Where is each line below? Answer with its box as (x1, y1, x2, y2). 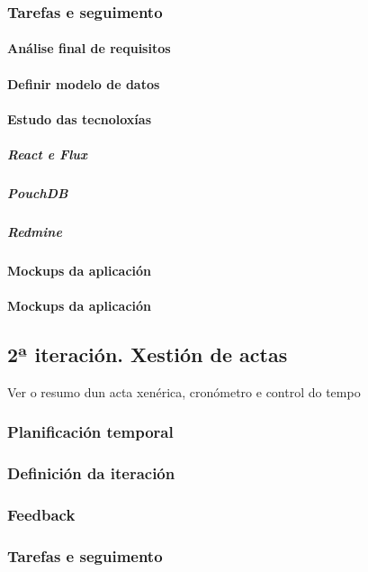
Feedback (7, 504, 76, 526)
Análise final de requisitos (7, 39, 171, 58)
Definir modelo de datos (7, 74, 160, 93)
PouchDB (7, 183, 68, 202)
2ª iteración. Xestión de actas (7, 340, 288, 368)
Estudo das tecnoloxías (7, 109, 151, 128)
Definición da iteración (7, 462, 175, 485)
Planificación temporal (7, 421, 174, 443)
